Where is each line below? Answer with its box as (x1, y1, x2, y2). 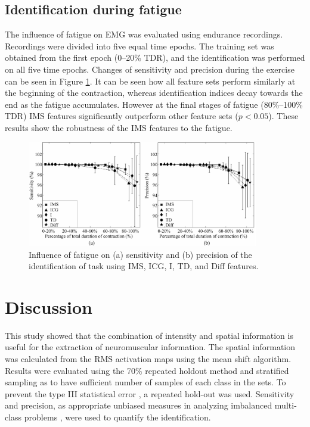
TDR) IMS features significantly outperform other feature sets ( (5, 110, 238, 122)
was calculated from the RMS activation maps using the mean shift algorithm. (5, 353, 292, 365)
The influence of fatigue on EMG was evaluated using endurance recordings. (5, 28, 283, 40)
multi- (274, 399, 297, 412)
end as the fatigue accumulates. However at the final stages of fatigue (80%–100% (5, 98, 303, 110)
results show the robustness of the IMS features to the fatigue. (5, 121, 232, 133)
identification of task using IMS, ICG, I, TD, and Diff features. (29, 260, 259, 272)
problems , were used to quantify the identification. (24, 411, 211, 423)
